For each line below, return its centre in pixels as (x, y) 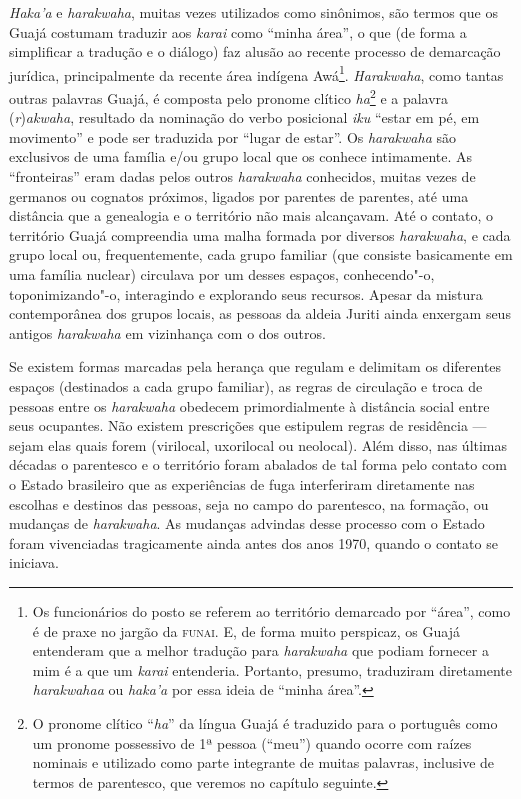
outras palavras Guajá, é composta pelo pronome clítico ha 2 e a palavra (229, 96)
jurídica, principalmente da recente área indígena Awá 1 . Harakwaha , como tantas (256, 73)
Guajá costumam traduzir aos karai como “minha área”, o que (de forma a (238, 31)
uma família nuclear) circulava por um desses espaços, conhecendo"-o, (222, 274)
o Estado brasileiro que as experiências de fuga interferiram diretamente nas (242, 483)
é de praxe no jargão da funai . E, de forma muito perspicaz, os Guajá (246, 630)
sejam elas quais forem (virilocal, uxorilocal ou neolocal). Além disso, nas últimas (258, 444)
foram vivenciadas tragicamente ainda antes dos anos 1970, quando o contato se (253, 542)
